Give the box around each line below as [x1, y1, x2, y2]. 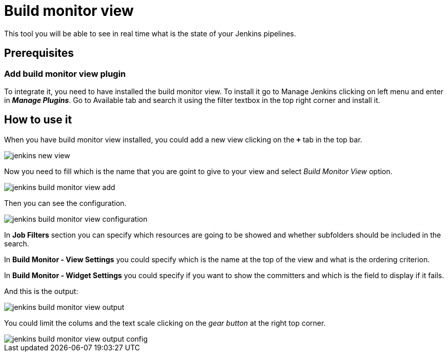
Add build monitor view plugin [4, 68, 126, 79]
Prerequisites [4, 47, 74, 60]
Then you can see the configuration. [4, 198, 127, 207]
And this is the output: [4, 286, 78, 296]
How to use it [4, 113, 72, 127]
